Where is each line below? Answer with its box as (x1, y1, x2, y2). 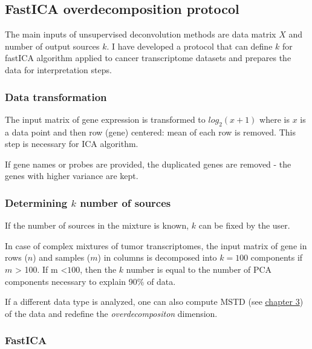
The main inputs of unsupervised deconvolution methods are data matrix (5, 28, 276, 41)
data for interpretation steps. (5, 63, 112, 76)
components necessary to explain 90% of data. (5, 275, 176, 287)
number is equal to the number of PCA (126, 263, 272, 275)
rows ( (5, 251, 28, 264)
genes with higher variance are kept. (5, 169, 138, 182)
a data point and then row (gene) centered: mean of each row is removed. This (5, 125, 296, 138)
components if (250, 251, 303, 264)
